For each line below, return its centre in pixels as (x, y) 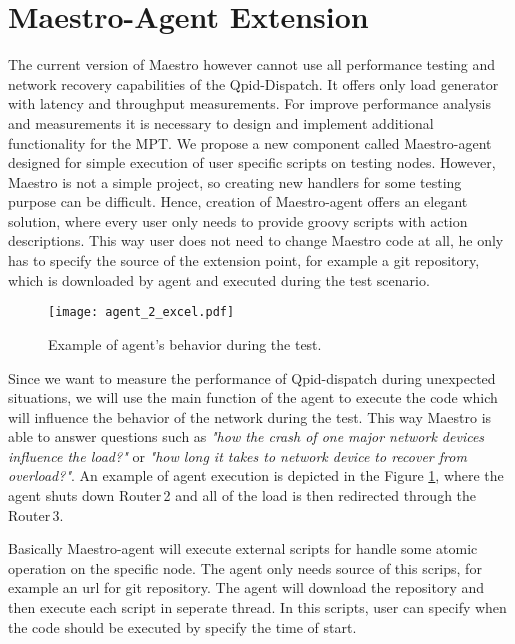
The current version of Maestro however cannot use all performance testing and (252, 64)
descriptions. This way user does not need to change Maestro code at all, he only (256, 240)
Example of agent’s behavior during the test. (185, 343)
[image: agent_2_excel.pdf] (141, 312)
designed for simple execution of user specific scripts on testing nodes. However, (252, 162)
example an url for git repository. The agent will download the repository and (246, 587)
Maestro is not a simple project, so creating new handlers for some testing (235, 181)
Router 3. (36, 514)
